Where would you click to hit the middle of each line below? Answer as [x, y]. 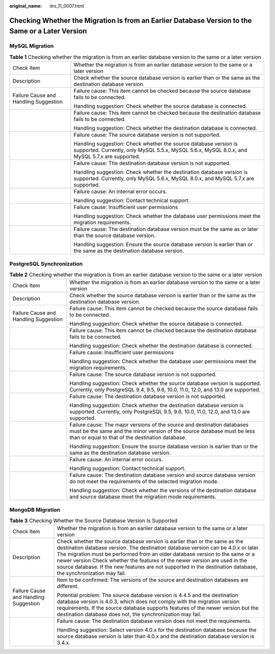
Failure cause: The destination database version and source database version [162, 475]
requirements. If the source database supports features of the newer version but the [158, 608]
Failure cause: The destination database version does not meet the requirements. [154, 621]
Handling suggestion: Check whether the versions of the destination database [163, 490]
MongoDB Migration [35, 510]
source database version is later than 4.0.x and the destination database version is [156, 636]
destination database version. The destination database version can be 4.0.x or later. [158, 548]
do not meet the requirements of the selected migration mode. [144, 482]
